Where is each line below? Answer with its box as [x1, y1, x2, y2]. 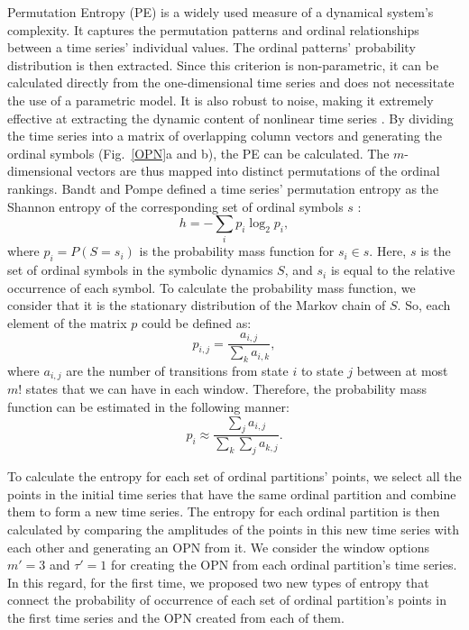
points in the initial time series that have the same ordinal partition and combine [7, 484, 456, 503]
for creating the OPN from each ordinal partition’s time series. [111, 555, 457, 574]
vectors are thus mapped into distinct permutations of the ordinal [77, 161, 440, 180]
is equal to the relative [330, 260, 455, 279]
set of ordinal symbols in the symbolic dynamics [7, 260, 273, 279]
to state [300, 361, 344, 379]
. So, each [397, 296, 451, 315]
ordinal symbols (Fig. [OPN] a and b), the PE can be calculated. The [7, 143, 390, 162]
